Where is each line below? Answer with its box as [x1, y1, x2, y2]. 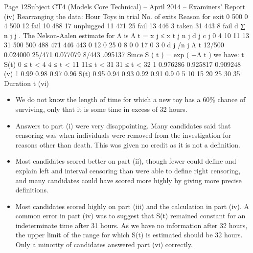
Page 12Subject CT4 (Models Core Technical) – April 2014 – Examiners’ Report [4, 1, 246, 11]
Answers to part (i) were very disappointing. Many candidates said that [15, 120, 231, 130]
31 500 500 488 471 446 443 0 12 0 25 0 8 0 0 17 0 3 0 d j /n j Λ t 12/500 [4, 40, 224, 50]
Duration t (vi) [4, 78, 49, 88]
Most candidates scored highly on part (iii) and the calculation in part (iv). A [15, 201, 249, 211]
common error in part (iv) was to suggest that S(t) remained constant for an [15, 211, 246, 221]
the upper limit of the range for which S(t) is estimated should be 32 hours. [15, 230, 243, 240]
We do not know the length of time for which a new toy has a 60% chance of [15, 94, 246, 105]
